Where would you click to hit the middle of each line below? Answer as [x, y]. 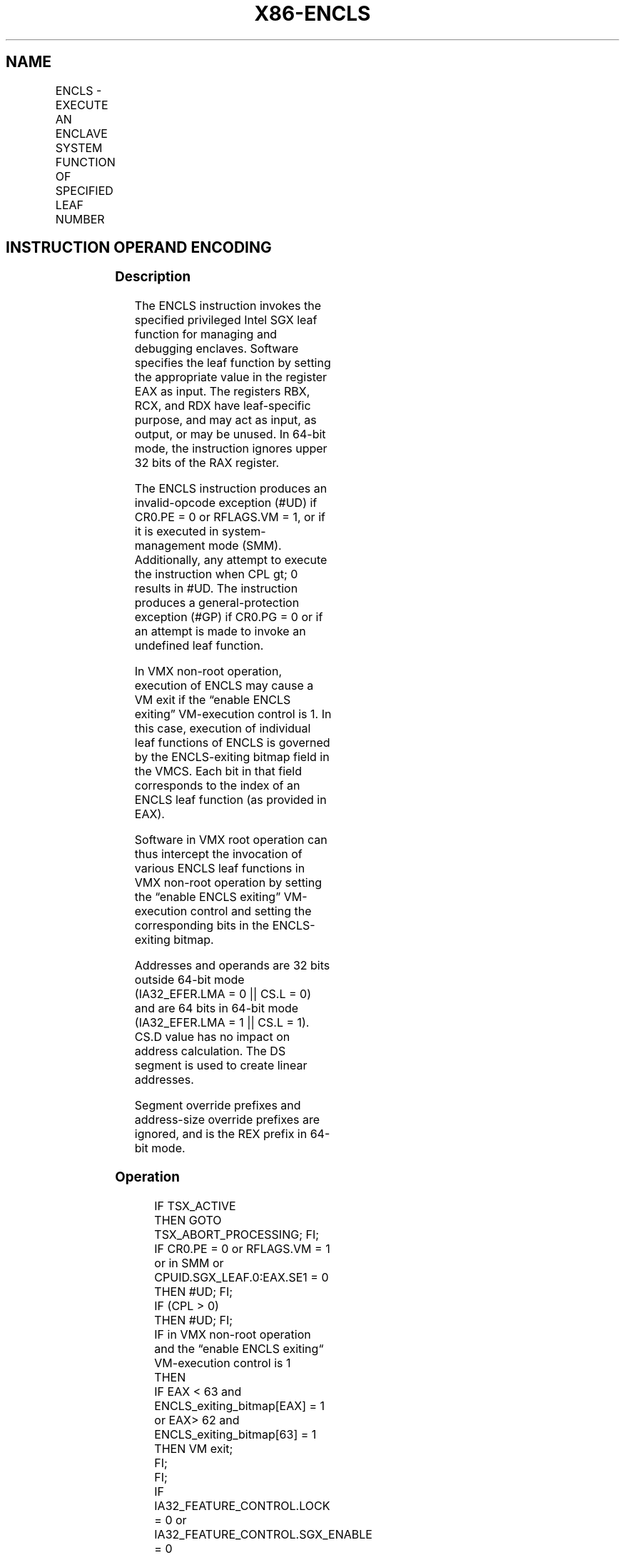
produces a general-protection [217, 603]
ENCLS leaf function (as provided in [230, 800]
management [170, 546]
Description [153, 277]
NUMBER [80, 219]
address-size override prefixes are [227, 1120]
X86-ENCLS [312, 14]
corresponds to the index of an [217, 786]
